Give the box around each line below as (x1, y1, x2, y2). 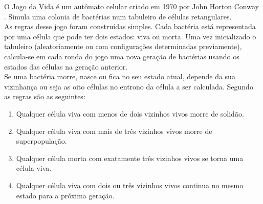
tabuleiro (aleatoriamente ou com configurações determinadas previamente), (4, 41, 242, 52)
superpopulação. (16, 135, 67, 146)
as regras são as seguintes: (4, 91, 85, 102)
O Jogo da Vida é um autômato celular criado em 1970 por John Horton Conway (4, 1, 259, 11)
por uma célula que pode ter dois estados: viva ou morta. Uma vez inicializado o (4, 31, 256, 41)
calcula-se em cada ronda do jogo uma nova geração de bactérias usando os (4, 51, 239, 61)
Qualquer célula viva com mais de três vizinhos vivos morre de (16, 125, 212, 136)
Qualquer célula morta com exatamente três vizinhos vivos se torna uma (16, 152, 244, 163)
